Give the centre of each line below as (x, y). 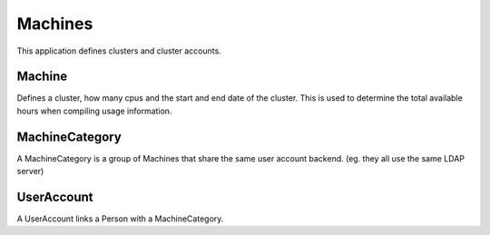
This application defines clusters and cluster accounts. (119, 51)
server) (30, 171)
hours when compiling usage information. (94, 111)
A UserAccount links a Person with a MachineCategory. (120, 219)
